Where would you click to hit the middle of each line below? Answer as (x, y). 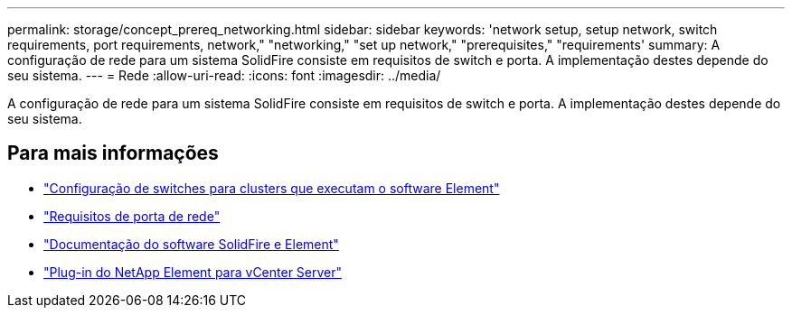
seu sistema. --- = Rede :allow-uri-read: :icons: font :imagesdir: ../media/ (224, 75)
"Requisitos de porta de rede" (132, 216)
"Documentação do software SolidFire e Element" (191, 244)
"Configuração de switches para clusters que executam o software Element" (272, 188)
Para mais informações (113, 153)
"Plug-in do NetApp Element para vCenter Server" (193, 272)
